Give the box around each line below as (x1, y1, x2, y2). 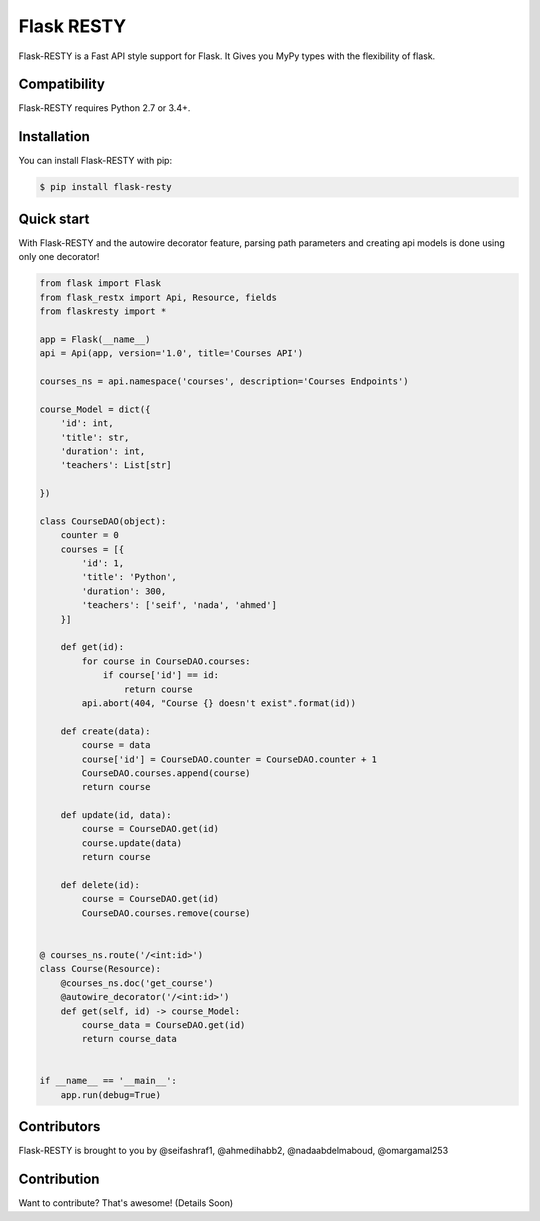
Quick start (18, 210, 90, 227)
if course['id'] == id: (102, 670, 220, 681)
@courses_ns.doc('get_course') (60, 977, 214, 989)
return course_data (81, 1033, 177, 1045)
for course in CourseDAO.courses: (81, 655, 251, 667)
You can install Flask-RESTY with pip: (18, 155, 173, 167)
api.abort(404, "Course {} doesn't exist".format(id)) (81, 697, 357, 709)
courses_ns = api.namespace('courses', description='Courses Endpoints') (39, 375, 409, 387)
